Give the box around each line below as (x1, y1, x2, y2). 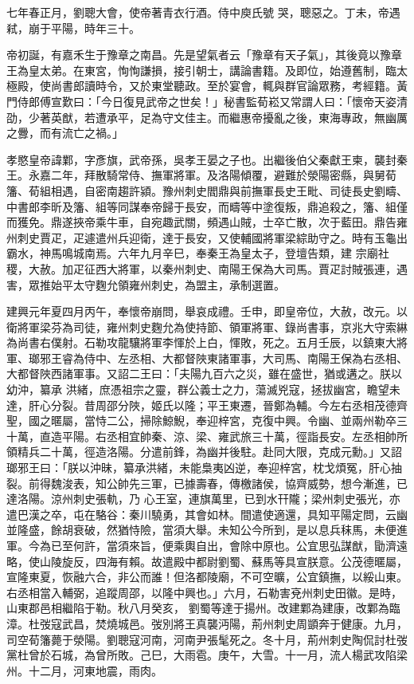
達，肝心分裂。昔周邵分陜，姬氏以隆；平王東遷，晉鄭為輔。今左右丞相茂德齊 (6, 396, 408, 413)
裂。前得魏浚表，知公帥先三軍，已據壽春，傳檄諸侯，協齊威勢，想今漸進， (6, 474, 396, 491)
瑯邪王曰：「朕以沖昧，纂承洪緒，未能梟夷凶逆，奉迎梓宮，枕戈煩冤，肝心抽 (6, 459, 402, 476)
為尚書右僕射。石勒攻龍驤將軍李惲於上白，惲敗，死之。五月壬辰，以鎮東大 (6, 334, 396, 351)
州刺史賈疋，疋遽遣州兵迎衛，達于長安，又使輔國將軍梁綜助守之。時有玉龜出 (6, 229, 408, 246)
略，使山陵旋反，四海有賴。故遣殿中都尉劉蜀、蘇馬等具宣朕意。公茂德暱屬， (6, 552, 408, 569)
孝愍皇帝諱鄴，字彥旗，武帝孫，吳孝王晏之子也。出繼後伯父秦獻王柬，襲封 (6, 151, 396, 167)
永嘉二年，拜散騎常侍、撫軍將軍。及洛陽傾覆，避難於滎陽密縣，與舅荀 (28, 167, 396, 183)
